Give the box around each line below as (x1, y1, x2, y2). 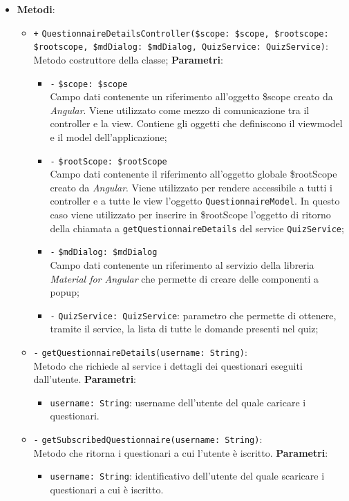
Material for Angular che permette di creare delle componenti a (50, 271, 319, 285)
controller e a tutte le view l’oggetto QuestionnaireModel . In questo (50, 193, 340, 208)
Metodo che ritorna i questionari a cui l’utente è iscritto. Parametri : (33, 445, 328, 460)
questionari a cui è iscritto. (50, 482, 164, 496)
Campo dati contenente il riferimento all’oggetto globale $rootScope (50, 167, 337, 181)
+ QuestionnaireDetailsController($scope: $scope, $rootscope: (33, 28, 329, 39)
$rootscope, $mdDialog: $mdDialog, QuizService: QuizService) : (33, 39, 328, 53)
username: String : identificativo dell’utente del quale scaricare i (50, 469, 325, 483)
